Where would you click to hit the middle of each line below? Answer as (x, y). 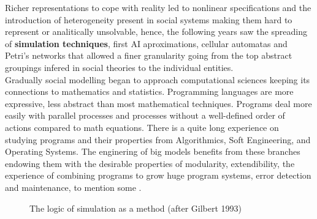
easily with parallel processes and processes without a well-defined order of (145, 115)
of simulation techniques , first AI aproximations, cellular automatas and (146, 43)
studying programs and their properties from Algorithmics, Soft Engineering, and (158, 139)
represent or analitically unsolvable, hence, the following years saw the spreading (156, 32)
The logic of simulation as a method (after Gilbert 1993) (136, 208)
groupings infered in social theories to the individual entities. (119, 67)
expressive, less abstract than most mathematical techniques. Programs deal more (158, 103)
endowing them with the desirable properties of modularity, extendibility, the (150, 163)
